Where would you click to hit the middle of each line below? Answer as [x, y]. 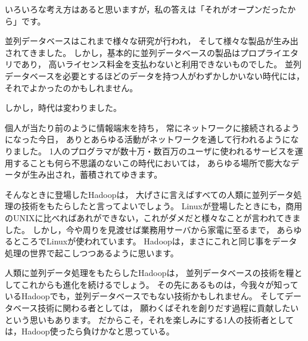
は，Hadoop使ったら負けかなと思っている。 [90, 331]
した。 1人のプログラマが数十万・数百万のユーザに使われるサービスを [158, 151]
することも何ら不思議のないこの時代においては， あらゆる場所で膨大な [152, 162]
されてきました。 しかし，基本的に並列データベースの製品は [123, 52]
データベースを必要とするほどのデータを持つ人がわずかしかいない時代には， [155, 75]
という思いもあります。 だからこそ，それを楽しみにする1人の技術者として [150, 319]
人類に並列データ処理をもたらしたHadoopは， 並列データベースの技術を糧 [150, 273]
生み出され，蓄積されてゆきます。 [96, 174]
